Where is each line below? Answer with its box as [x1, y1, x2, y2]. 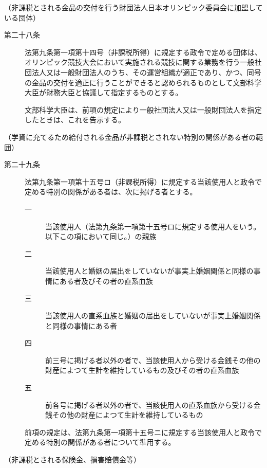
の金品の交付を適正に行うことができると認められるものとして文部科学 [25, 77, 262, 87]
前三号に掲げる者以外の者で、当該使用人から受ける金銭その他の [45, 354, 261, 365]
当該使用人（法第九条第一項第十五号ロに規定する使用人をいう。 [45, 221, 261, 231]
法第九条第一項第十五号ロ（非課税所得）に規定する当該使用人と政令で [25, 176, 262, 187]
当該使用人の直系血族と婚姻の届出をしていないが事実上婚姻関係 [45, 310, 261, 321]
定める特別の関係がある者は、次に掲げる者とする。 [25, 186, 197, 197]
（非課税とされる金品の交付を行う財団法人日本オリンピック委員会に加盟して [4, 2, 263, 12]
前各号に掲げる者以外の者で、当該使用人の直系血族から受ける [45, 399, 254, 410]
